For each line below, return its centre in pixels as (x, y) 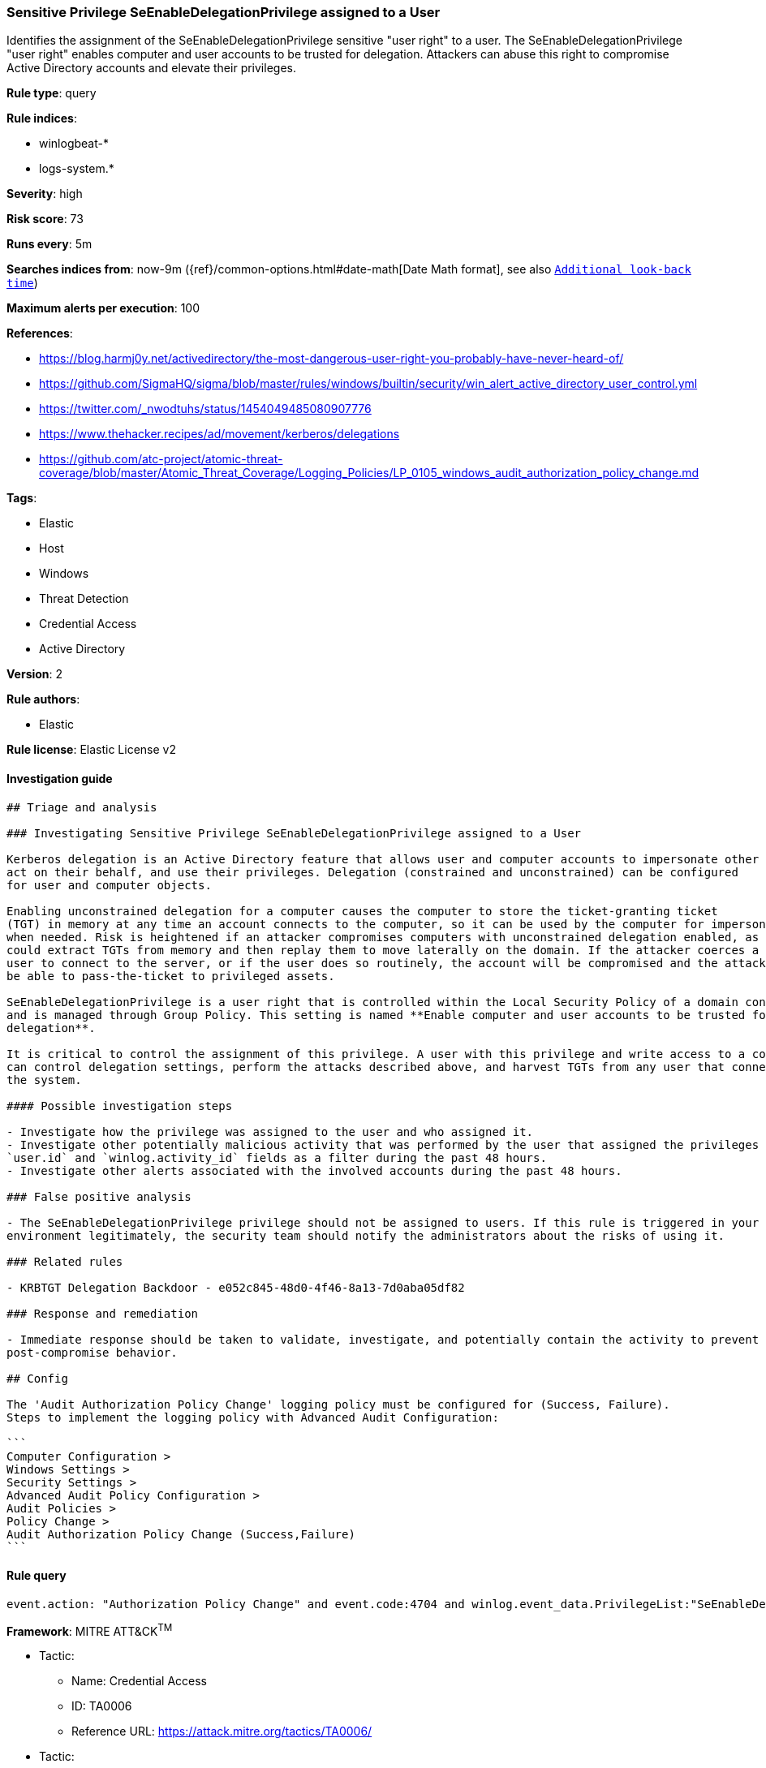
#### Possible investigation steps (120, 1106)
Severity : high (45, 194)
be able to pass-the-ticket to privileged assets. (171, 976)
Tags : (22, 498)
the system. (44, 1080)
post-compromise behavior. (92, 1352)
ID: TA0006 (102, 1706)
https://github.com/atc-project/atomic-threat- (161, 459)
